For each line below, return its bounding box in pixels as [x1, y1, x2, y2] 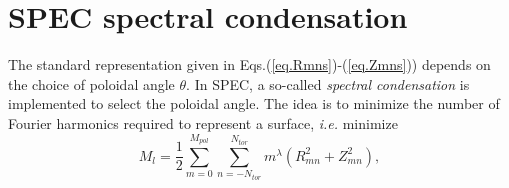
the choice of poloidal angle [8, 73, 175, 94]
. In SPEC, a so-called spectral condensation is [186, 73, 470, 94]
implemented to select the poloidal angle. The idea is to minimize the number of [8, 93, 500, 114]
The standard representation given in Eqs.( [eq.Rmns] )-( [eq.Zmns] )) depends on [8, 54, 491, 75]
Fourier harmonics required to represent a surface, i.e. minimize [8, 112, 398, 133]
